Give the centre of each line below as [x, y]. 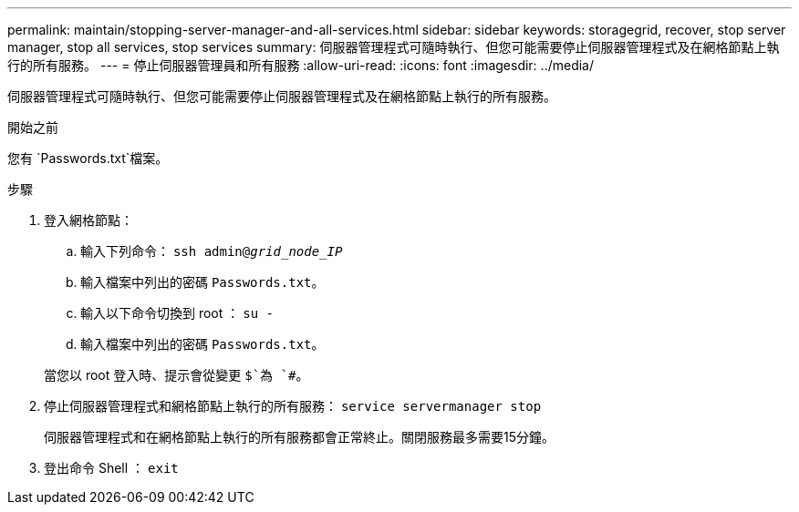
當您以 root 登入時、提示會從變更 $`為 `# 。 [176, 375]
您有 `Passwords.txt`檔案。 [88, 158]
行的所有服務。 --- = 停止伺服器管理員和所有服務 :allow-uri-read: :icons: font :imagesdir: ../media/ [301, 65]
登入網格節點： [88, 220]
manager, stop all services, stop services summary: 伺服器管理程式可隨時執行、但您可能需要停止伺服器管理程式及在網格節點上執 [394, 47]
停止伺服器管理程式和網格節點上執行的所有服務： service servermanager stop [293, 406]
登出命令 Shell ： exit [111, 468]
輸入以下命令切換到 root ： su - [177, 313]
